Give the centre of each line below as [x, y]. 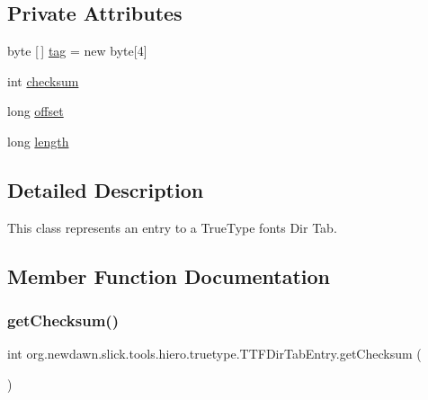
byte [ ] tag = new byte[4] [77, 51]
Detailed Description [106, 189]
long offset [36, 111]
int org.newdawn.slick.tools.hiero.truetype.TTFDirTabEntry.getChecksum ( [214, 354]
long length [38, 141]
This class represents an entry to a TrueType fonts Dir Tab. [172, 227]
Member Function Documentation [169, 276]
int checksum [43, 80]
